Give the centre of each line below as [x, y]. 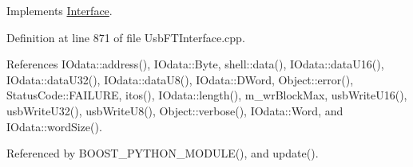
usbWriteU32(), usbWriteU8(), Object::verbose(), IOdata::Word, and [175, 110]
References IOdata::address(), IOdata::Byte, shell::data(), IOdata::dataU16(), [195, 64]
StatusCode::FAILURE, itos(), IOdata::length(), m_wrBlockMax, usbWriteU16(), [207, 95]
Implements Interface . [60, 10]
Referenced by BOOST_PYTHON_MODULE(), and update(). [163, 153]
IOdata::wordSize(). [54, 126]
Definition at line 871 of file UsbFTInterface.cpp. [126, 37]
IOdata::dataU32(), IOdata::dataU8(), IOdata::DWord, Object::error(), [180, 79]
